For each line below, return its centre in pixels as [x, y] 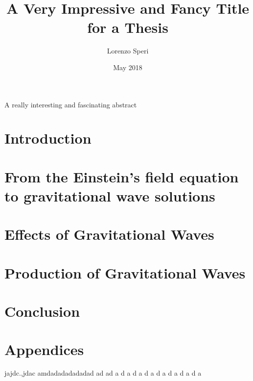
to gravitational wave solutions [110, 195]
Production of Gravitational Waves [125, 272]
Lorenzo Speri [128, 51]
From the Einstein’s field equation [122, 176]
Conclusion [42, 311]
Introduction [48, 138]
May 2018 [128, 67]
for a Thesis [128, 27]
